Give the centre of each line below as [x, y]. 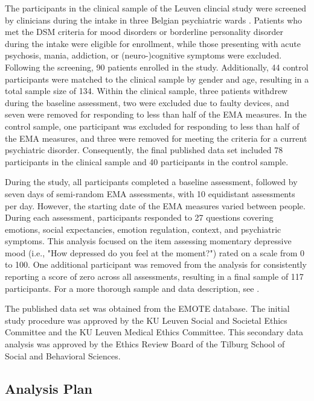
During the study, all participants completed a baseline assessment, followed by [151, 182]
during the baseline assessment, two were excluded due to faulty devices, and [147, 102]
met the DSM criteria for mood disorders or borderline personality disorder [144, 32]
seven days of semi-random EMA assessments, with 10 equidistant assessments [150, 193]
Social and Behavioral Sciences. [63, 355]
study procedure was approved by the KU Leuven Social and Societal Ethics [146, 320]
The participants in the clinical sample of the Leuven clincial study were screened [156, 8]
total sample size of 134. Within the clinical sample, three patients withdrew [146, 91]
